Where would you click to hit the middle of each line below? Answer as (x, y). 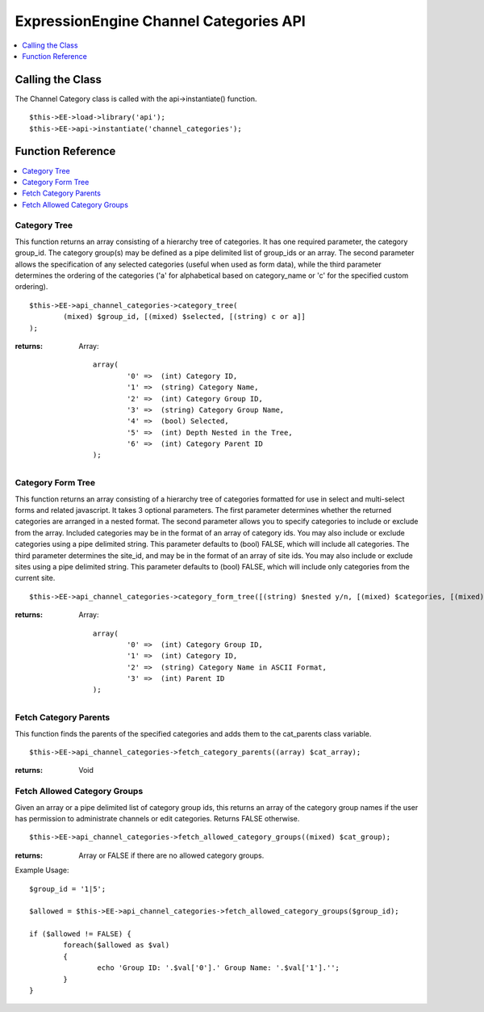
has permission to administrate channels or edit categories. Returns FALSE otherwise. (157, 818)
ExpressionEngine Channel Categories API (160, 21)
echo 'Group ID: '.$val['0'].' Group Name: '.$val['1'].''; (219, 968)
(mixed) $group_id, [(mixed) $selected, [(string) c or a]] (184, 317)
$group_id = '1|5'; (68, 889)
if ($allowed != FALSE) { (81, 934)
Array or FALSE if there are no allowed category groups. (171, 855)
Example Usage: (42, 870)
